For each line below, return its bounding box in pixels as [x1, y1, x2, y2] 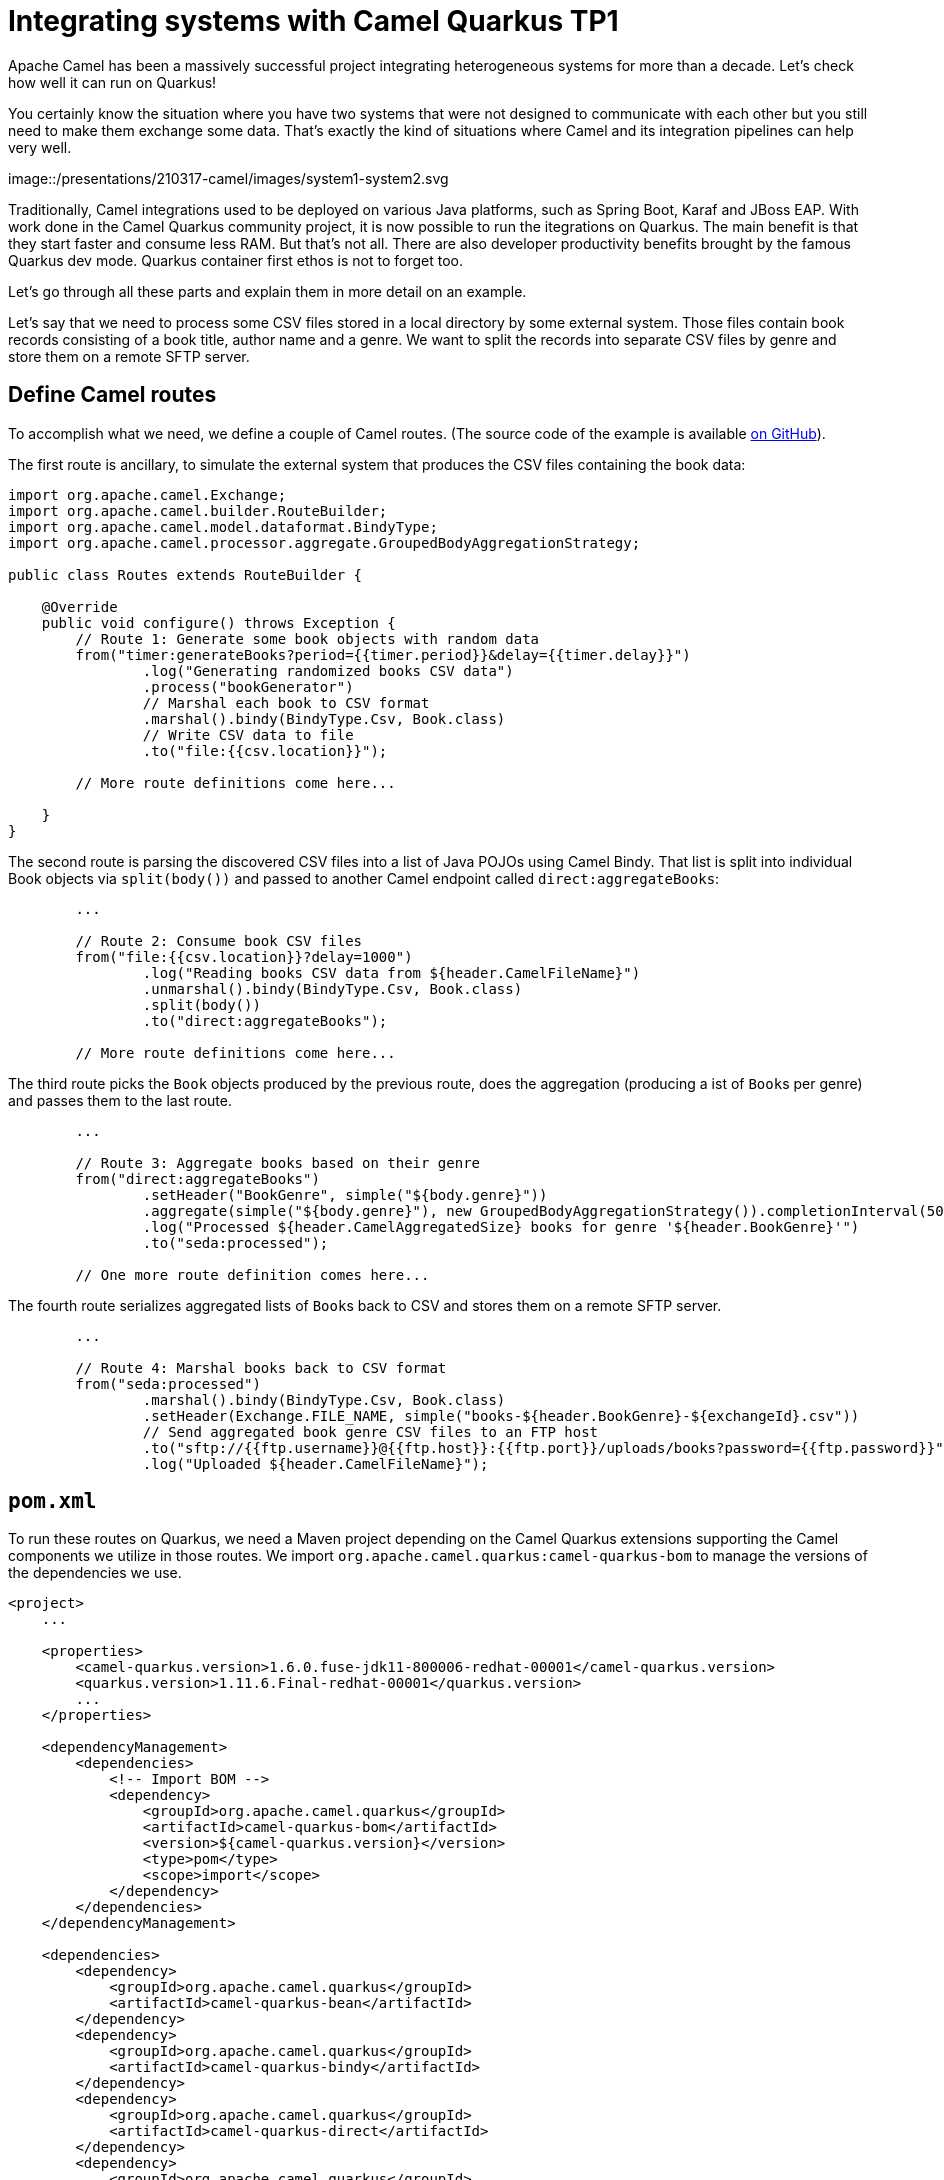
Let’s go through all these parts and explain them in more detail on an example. [8, 282, 527, 300]
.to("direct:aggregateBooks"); [142, 1012, 388, 1029]
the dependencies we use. [8, 1564, 182, 1582]
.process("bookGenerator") [142, 678, 354, 695]
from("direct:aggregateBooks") [75, 1170, 320, 1187]
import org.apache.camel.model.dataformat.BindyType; [8, 518, 438, 535]
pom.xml [8, 1489, 97, 1514]
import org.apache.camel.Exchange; [8, 486, 287, 503]
